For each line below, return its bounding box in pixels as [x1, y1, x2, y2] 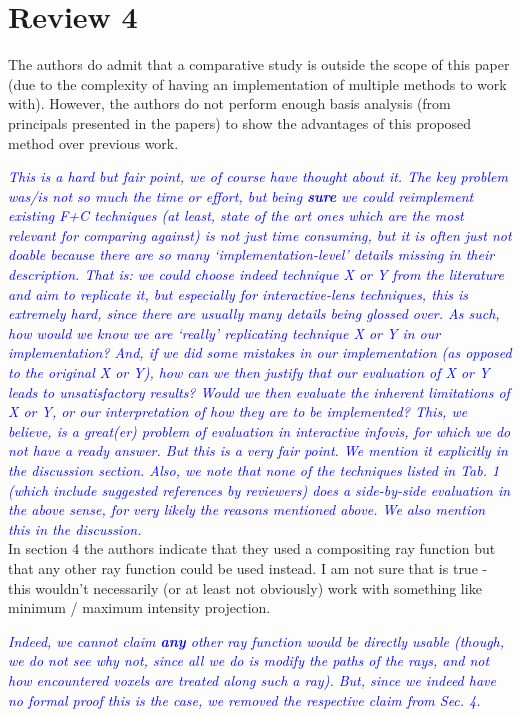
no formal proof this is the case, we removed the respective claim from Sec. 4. [8, 689, 481, 710]
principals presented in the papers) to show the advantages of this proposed [8, 112, 472, 133]
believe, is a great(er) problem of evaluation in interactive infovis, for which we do [8, 420, 511, 441]
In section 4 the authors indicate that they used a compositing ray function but [8, 538, 496, 559]
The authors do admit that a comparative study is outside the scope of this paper [8, 54, 510, 75]
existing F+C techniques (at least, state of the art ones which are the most [8, 205, 464, 226]
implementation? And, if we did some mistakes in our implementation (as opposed [8, 342, 512, 363]
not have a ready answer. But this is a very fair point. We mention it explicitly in [8, 440, 508, 461]
